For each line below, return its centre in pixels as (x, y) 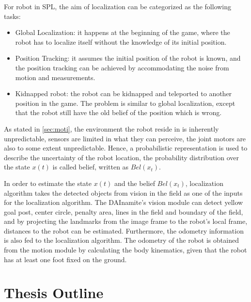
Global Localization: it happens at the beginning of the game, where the (123, 32)
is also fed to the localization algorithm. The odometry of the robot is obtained (121, 240)
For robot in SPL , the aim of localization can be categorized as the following (118, 6)
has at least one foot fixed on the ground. (65, 259)
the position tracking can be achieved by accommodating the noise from (122, 67)
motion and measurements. (55, 77)
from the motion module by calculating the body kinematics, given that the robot (125, 250)
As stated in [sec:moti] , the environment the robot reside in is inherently (111, 128)
